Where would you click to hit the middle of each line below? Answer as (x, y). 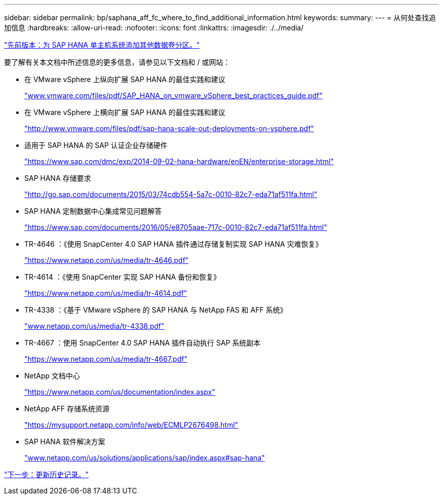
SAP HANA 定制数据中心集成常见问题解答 (93, 211)
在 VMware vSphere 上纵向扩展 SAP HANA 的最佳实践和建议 (125, 79)
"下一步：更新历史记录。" (47, 474)
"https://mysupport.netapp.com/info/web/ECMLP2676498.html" (131, 425)
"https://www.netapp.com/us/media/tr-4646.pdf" (106, 260)
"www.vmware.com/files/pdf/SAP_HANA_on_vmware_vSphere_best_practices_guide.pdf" (173, 95)
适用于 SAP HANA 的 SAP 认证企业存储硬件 (96, 145)
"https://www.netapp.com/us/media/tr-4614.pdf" (106, 293)
